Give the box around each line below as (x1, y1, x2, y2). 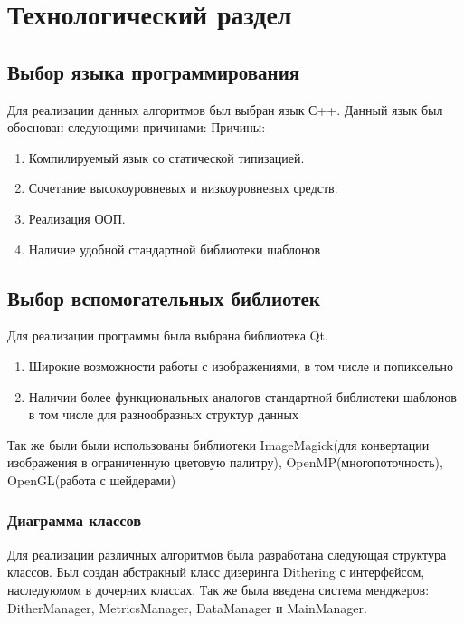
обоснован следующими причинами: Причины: (7, 118, 266, 137)
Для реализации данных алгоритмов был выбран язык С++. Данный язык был (7, 100, 443, 119)
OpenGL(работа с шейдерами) (7, 470, 176, 489)
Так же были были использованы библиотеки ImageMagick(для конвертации (7, 435, 430, 454)
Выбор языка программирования (7, 57, 300, 85)
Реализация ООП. (28, 208, 126, 227)
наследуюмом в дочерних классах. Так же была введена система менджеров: (7, 580, 430, 599)
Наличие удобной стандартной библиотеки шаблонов (28, 239, 321, 258)
